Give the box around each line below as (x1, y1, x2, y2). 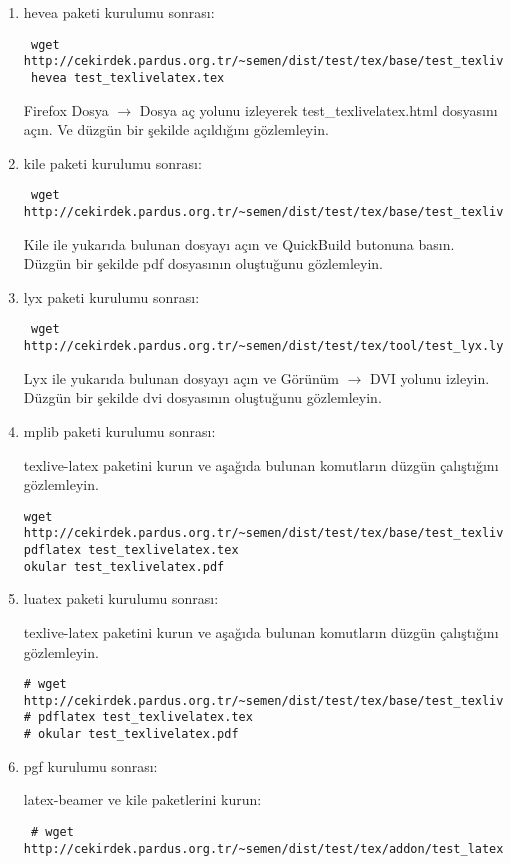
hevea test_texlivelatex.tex (30, 70, 225, 85)
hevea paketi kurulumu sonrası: (23, 2, 215, 22)
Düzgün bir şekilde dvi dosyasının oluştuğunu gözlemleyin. (23, 387, 382, 408)
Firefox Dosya (23, 99, 109, 120)
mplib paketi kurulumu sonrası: (23, 420, 216, 441)
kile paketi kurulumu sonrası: (23, 152, 202, 173)
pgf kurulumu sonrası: (23, 755, 158, 776)
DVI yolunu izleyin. (369, 367, 490, 388)
